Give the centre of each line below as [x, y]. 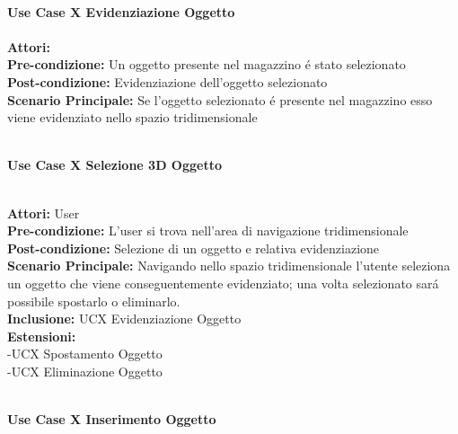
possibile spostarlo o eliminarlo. [94, 301]
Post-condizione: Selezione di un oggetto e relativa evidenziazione [194, 248]
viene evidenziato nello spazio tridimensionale [132, 117]
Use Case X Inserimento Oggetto [112, 419]
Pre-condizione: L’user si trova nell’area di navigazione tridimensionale [208, 230]
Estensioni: [42, 336]
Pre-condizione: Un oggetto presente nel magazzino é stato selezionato [207, 64]
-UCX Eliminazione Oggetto [85, 371]
